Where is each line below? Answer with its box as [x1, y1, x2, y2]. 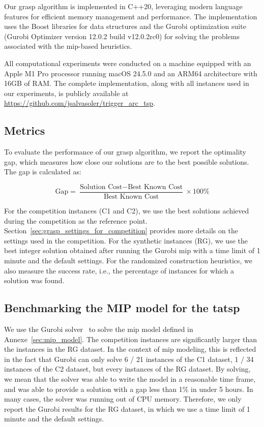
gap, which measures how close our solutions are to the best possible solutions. [4, 156, 249, 167]
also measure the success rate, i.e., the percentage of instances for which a [4, 265, 234, 276]
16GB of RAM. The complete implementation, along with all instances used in [4, 78, 249, 88]
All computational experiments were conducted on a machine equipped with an [4, 57, 251, 68]
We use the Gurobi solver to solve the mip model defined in [4, 323, 193, 334]
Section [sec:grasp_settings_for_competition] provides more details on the [4, 225, 238, 236]
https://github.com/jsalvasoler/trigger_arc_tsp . [4, 98, 155, 108]
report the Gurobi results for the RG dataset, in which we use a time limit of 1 [4, 403, 250, 414]
